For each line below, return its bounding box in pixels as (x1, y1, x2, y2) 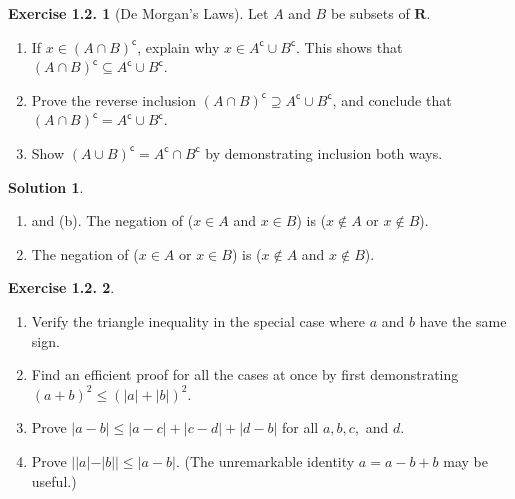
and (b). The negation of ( (31, 210, 194, 231)
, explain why (137, 36, 220, 57)
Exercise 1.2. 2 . (8, 277, 115, 298)
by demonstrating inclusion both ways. (205, 142, 443, 163)
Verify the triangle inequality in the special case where (31, 310, 365, 331)
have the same (419, 310, 507, 331)
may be (443, 450, 488, 471)
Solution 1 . (8, 176, 84, 197)
